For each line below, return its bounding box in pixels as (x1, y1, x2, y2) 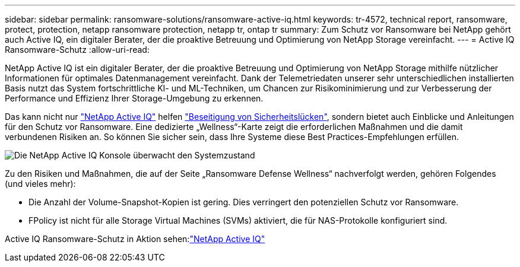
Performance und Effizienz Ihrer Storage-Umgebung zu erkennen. (5, 93, 264, 103)
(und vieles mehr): (5, 179, 76, 189)
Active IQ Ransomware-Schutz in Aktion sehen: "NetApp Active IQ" (5, 234, 265, 244)
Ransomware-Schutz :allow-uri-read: (5, 44, 150, 55)
